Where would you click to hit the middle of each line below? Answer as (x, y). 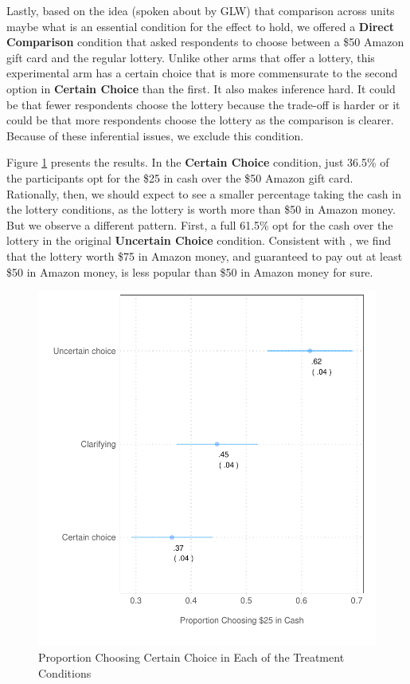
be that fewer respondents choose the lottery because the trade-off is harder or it (203, 104)
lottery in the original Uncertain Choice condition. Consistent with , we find (199, 240)
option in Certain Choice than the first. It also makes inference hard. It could (201, 88)
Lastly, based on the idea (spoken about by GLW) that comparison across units (201, 10)
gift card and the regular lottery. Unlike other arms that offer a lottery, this (191, 57)
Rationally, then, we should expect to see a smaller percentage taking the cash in (204, 193)
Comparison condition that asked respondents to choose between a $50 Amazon (205, 42)
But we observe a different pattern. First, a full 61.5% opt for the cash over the (200, 224)
